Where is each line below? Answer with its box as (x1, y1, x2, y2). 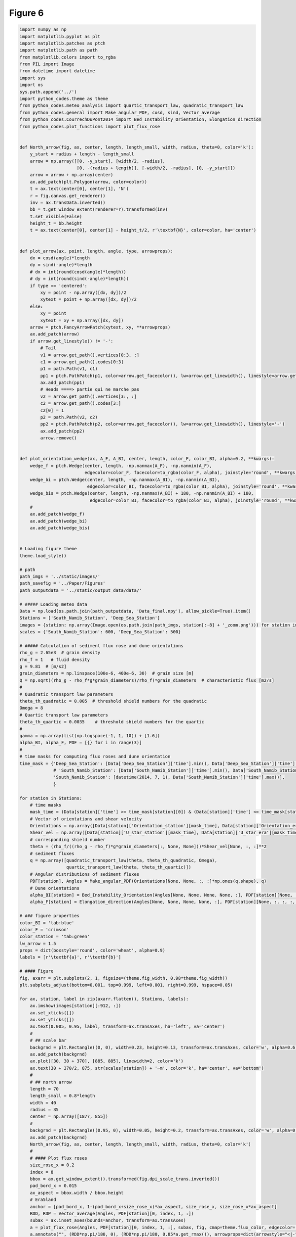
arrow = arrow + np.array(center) (30, 172, 113, 178)
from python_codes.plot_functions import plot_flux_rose (19, 124, 160, 129)
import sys (19, 75, 46, 81)
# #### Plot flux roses (30, 1155, 87, 1161)
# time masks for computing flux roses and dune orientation (19, 754, 171, 760)
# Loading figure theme (19, 546, 77, 552)
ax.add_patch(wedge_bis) (30, 525, 90, 531)
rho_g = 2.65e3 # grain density (19, 650, 101, 656)
